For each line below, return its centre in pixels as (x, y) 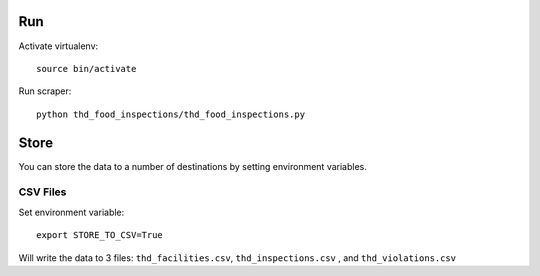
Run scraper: (45, 91)
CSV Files (42, 192)
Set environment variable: (71, 212)
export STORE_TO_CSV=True (100, 235)
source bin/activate (86, 68)
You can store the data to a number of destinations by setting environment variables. (192, 166)
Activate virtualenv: (58, 46)
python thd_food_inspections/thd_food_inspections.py (170, 114)
